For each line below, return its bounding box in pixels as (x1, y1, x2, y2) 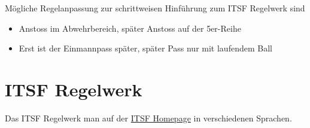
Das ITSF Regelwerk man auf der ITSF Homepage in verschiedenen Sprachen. (5, 111, 292, 124)
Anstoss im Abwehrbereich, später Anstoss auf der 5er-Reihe (19, 22, 241, 34)
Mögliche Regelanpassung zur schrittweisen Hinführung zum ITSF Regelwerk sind (5, 2, 305, 14)
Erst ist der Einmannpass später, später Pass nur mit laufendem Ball (19, 42, 272, 54)
